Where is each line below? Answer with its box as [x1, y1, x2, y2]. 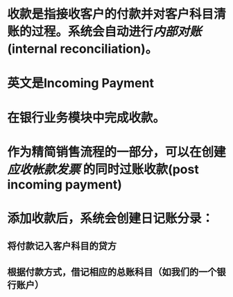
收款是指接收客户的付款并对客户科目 [7, 6, 214, 22]
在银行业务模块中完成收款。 [7, 110, 166, 126]
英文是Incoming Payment [7, 76, 155, 91]
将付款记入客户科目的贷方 [7, 240, 116, 252]
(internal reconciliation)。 [7, 41, 158, 57]
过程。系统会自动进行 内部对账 [31, 24, 202, 40]
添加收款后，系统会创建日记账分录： [7, 210, 214, 226]
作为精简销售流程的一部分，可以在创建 [7, 144, 227, 160]
